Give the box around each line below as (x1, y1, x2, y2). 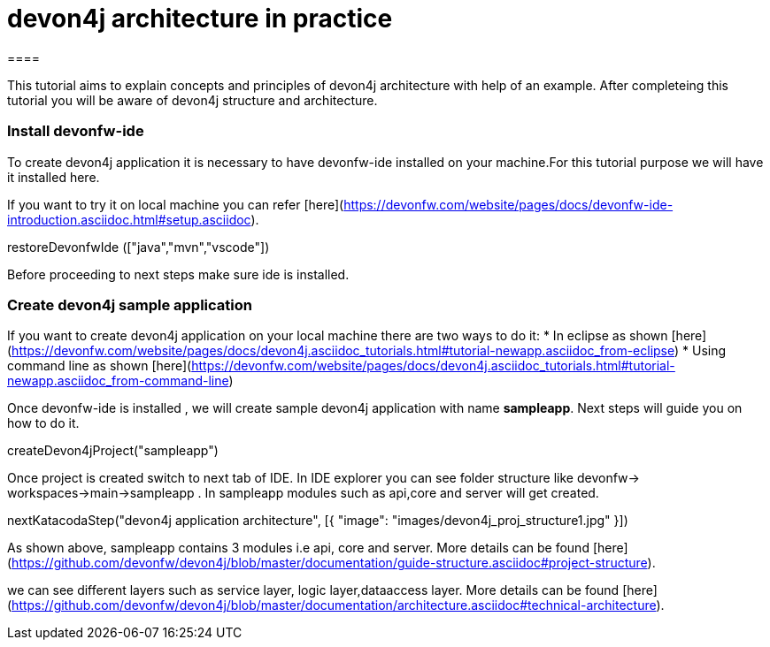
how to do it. (7, 415, 80, 431)
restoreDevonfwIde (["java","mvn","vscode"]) (7, 239, 270, 255)
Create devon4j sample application (7, 295, 252, 314)
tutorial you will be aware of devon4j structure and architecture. (7, 92, 378, 108)
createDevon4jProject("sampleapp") (7, 443, 219, 459)
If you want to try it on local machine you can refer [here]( (7, 196, 344, 212)
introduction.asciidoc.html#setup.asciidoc (7, 211, 251, 227)
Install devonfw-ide (7, 122, 144, 141)
